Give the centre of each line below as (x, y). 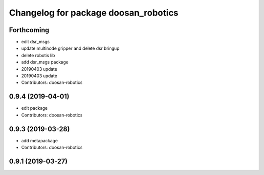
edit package (34, 108)
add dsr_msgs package (45, 62)
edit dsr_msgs (35, 42)
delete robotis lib (38, 55)
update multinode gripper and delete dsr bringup (70, 48)
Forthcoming (29, 30)
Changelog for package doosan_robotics (94, 13)
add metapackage (40, 140)
